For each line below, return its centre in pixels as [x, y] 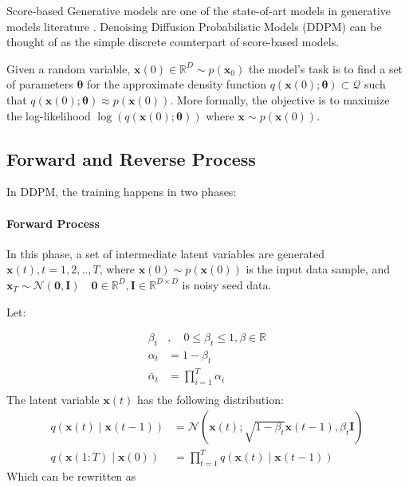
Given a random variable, [69, 68]
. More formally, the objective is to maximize [280, 99]
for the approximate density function [177, 84]
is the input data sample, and [318, 269]
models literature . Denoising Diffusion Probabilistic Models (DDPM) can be [194, 26]
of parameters [40, 84]
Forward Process [53, 223]
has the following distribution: [210, 400]
